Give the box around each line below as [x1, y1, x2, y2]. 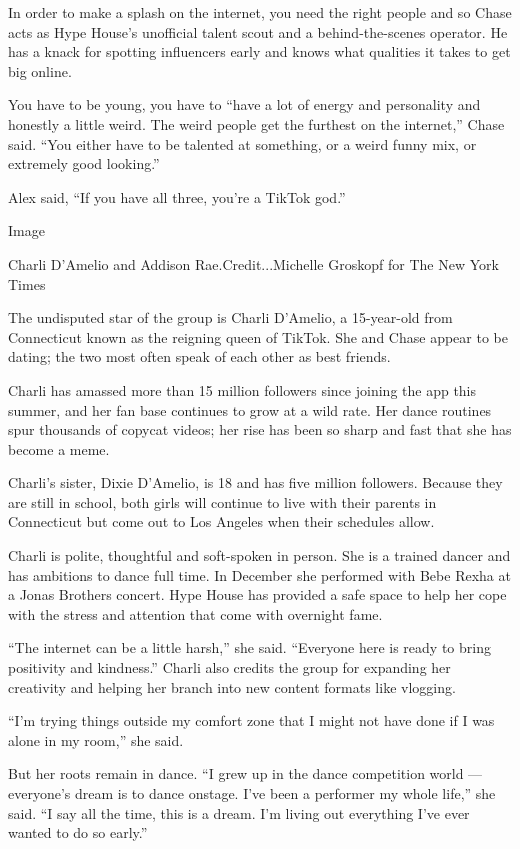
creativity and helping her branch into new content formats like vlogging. [8, 676, 456, 697]
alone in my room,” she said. [8, 729, 184, 750]
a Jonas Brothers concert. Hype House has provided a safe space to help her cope [8, 584, 507, 605]
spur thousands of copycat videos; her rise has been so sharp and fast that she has [8, 419, 512, 440]
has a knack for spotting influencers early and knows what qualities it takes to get [8, 41, 511, 62]
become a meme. [8, 438, 110, 459]
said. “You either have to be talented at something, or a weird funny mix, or [8, 133, 477, 154]
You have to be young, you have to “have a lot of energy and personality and [8, 94, 481, 115]
